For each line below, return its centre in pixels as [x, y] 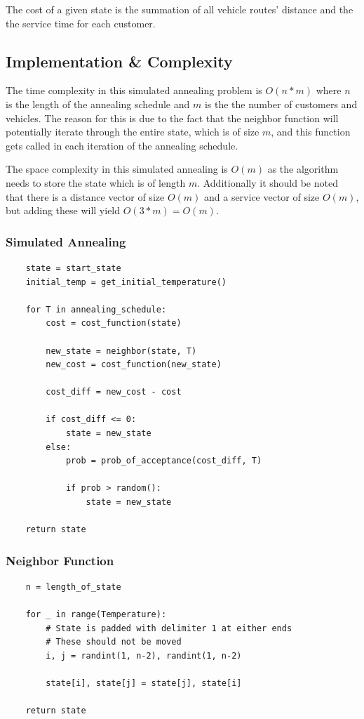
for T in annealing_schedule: [96, 309]
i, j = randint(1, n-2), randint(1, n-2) [144, 656]
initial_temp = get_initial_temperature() [126, 282]
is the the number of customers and [281, 104]
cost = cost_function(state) [114, 323]
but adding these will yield [63, 210]
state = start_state [73, 268]
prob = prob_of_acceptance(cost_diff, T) [164, 461]
